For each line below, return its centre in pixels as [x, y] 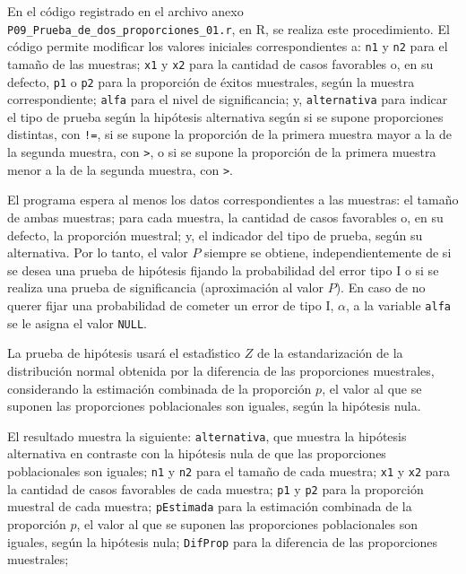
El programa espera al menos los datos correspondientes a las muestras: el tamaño [233, 200]
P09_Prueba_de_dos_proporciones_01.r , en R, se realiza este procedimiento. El [229, 28]
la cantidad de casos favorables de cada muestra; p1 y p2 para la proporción [216, 488]
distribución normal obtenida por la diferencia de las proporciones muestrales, [221, 370]
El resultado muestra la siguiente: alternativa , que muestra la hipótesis [207, 435]
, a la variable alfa [398, 305]
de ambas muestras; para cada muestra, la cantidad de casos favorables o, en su [225, 217]
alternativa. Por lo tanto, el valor [98, 252]
